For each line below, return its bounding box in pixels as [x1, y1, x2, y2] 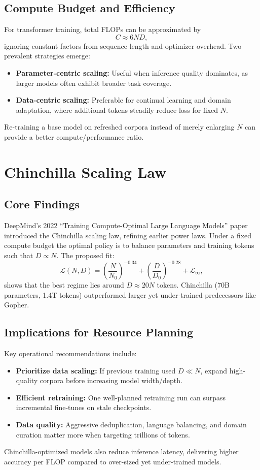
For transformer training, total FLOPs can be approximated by [4, 24, 201, 35]
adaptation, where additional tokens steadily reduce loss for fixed [16, 104, 218, 115]
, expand [200, 365, 228, 375]
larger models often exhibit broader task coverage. [16, 77, 172, 88]
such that [4, 249, 33, 260]
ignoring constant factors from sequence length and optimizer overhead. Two [4, 40, 242, 51]
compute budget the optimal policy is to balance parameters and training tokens [4, 240, 254, 250]
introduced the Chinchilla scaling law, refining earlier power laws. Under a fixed [4, 230, 252, 240]
